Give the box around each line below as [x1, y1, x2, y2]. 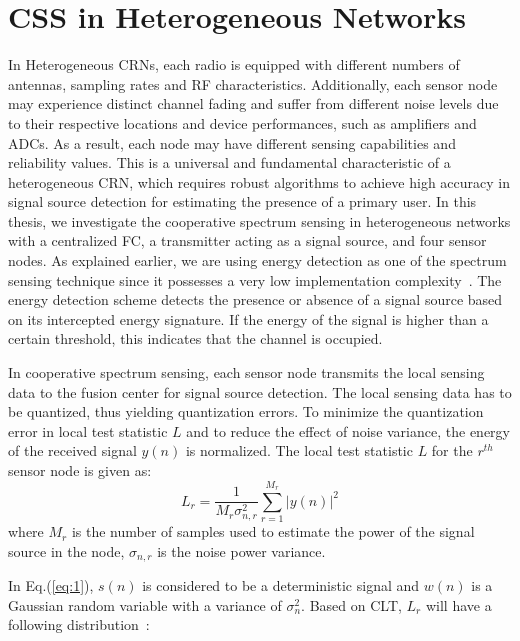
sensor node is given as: [8, 460, 152, 480]
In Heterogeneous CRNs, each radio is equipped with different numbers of [8, 54, 460, 75]
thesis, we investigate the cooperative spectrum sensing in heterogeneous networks [8, 210, 511, 231]
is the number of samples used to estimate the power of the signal [71, 521, 475, 542]
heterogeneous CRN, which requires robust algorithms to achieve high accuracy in [8, 171, 510, 192]
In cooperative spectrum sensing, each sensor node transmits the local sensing [8, 362, 485, 383]
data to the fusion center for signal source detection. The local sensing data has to [8, 381, 512, 402]
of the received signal [8, 440, 137, 461]
